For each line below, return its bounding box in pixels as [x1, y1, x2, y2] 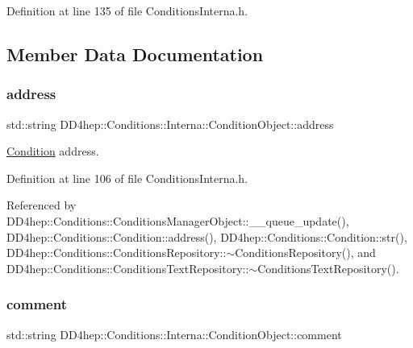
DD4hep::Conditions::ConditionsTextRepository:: [6, 259, 249, 276]
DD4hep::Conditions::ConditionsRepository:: [6, 244, 227, 261]
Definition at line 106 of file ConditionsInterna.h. [6, 169, 248, 186]
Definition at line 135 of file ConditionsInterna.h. [6, 2, 248, 19]
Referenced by [6, 197, 77, 213]
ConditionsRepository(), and [235, 244, 376, 261]
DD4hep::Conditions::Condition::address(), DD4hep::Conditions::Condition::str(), [6, 228, 407, 245]
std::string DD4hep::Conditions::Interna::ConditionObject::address [6, 115, 334, 132]
